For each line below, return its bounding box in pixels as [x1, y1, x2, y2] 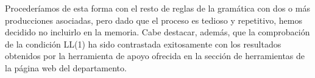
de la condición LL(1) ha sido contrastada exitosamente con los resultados [5, 37, 281, 50]
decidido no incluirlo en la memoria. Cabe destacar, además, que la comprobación [5, 26, 310, 38]
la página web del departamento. [5, 61, 127, 74]
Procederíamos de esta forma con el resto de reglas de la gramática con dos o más [5, 2, 310, 14]
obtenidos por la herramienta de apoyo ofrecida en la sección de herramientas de [5, 49, 305, 62]
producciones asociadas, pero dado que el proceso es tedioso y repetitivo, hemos [5, 13, 302, 26]
